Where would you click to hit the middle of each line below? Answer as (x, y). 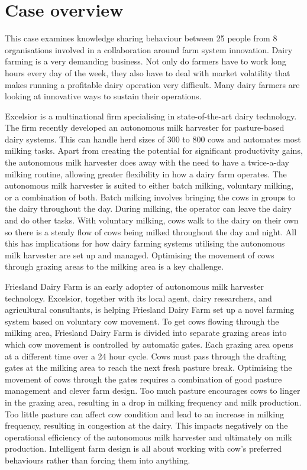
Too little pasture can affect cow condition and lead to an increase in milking (144, 414)
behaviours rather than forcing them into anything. (98, 460)
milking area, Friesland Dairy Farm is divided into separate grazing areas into (146, 333)
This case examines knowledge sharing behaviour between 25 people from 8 (141, 38)
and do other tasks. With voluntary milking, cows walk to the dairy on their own (152, 220)
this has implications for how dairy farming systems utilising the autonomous (145, 243)
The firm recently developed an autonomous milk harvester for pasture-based (145, 127)
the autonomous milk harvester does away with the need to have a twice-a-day (147, 162)
